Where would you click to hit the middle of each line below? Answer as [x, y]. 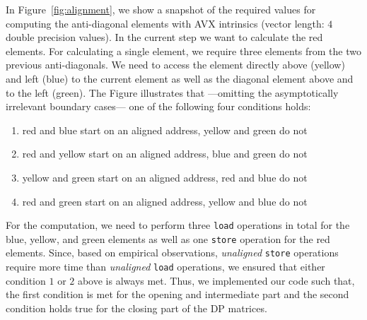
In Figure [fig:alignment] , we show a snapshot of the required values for [161, 9]
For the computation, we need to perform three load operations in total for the [178, 225]
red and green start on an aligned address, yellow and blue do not [165, 201]
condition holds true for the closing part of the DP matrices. [136, 308]
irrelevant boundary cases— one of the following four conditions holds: [158, 106]
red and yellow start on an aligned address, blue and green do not [165, 154]
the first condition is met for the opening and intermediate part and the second [177, 294]
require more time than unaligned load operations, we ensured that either [165, 267]
